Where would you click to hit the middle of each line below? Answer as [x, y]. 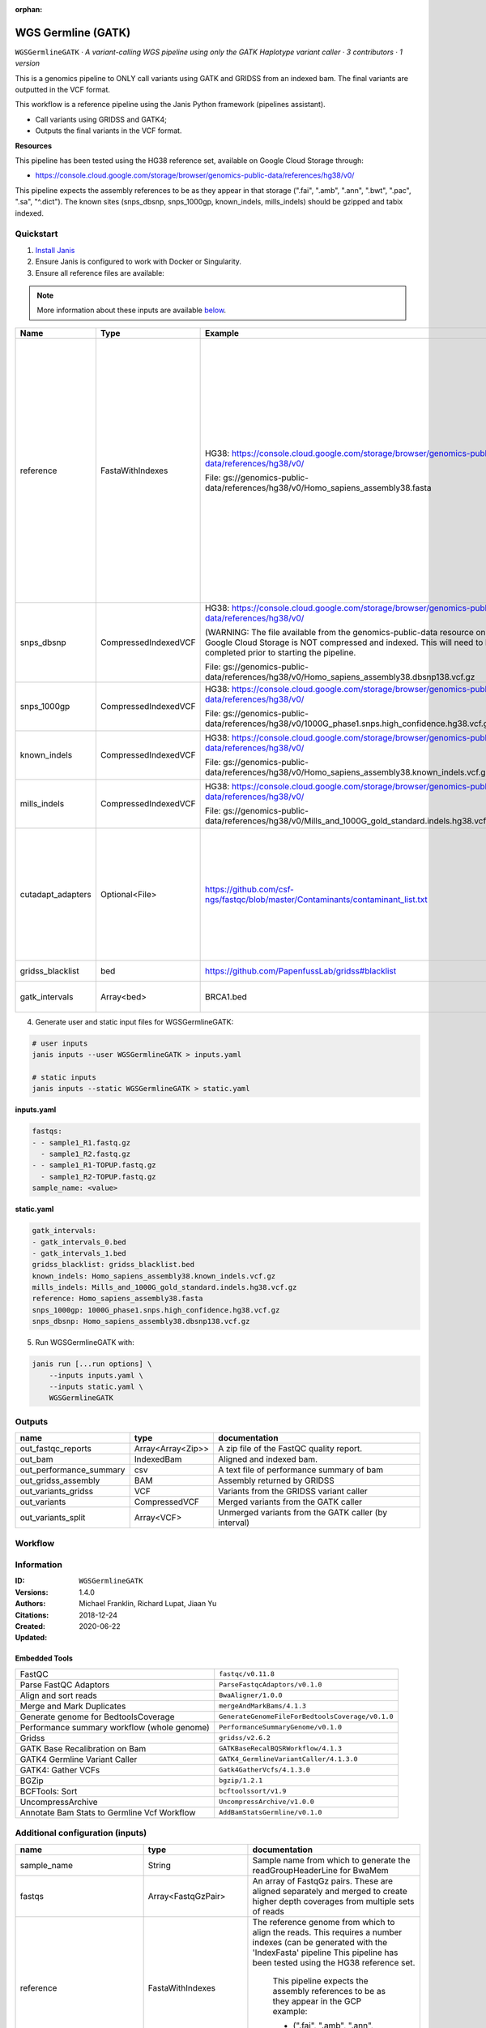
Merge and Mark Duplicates [73, 1706]
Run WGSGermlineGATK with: [85, 1343]
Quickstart [36, 234]
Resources [34, 145]
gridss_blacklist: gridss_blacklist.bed [113, 1265]
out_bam [36, 1459]
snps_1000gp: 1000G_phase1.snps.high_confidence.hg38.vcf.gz [156, 1310]
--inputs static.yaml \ [96, 1387]
